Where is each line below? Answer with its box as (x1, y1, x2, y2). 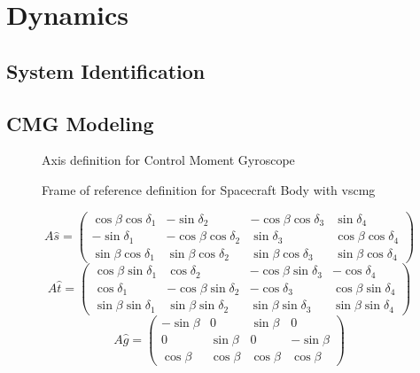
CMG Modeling (6, 109, 154, 136)
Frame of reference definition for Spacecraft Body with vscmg (42, 180, 376, 198)
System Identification (6, 57, 206, 84)
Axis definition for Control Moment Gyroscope (42, 151, 295, 169)
